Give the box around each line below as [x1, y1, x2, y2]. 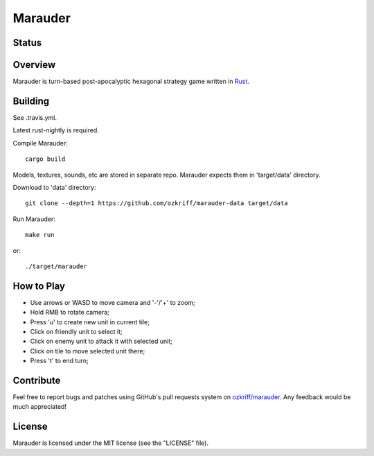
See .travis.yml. [12, 113, 57, 121]
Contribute [12, 374, 61, 386]
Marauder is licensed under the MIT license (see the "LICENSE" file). [12, 439, 209, 447]
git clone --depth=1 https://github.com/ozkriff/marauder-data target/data [25, 200, 288, 207]
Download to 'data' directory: [12, 183, 96, 191]
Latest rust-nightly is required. [12, 126, 100, 134]
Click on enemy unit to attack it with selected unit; [30, 337, 173, 346]
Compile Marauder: [12, 139, 69, 147]
